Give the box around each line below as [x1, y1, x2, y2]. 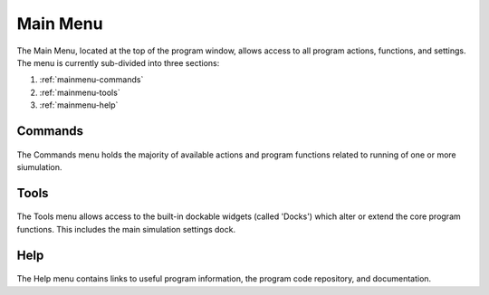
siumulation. [16, 161, 62, 172]
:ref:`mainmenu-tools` [39, 87, 121, 98]
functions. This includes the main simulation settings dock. [16, 224, 235, 234]
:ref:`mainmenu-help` [39, 100, 119, 110]
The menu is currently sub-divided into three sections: [16, 57, 220, 68]
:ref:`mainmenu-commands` [39, 74, 144, 85]
